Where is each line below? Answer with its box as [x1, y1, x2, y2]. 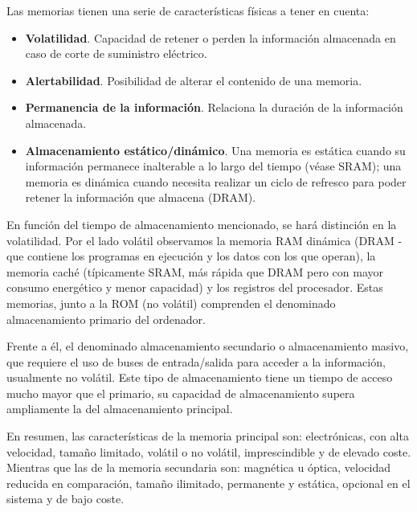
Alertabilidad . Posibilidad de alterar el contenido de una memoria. [25, 72, 362, 88]
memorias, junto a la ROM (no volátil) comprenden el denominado [6, 294, 336, 311]
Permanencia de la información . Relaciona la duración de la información [25, 99, 403, 116]
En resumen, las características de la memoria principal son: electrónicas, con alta [6, 428, 409, 444]
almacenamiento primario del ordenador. [6, 310, 206, 327]
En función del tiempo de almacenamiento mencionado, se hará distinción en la [6, 215, 397, 232]
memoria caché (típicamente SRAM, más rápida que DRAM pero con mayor [6, 263, 383, 280]
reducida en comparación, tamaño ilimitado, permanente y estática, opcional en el [6, 474, 411, 491]
